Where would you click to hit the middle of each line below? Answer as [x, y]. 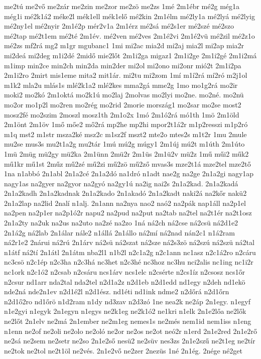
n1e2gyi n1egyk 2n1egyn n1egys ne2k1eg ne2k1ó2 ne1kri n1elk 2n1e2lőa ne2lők [125, 311]
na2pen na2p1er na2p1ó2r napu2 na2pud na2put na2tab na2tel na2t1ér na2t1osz [128, 213]
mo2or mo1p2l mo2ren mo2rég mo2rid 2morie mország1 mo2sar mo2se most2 [123, 104]
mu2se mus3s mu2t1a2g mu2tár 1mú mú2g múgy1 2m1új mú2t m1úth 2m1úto [124, 144]
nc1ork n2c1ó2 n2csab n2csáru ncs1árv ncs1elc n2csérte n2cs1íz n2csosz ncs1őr [124, 272]
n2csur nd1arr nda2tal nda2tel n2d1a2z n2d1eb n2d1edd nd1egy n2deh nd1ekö [125, 281]
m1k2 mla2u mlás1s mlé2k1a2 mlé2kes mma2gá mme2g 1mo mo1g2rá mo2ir [121, 85]
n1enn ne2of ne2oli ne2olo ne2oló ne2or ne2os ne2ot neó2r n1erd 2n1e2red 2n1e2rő [130, 331]
